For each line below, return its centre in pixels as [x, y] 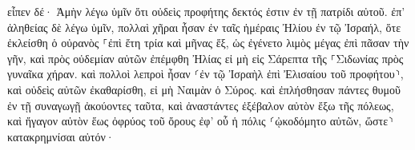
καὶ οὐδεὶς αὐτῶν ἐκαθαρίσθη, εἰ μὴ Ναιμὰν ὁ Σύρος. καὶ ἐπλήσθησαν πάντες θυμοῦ [204, 89]
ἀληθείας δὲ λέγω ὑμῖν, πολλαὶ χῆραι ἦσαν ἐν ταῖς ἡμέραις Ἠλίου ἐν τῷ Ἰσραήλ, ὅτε [204, 27]
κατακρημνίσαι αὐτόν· [61, 136]
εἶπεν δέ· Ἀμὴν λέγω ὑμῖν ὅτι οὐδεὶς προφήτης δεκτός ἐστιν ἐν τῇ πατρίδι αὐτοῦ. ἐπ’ [206, 11]
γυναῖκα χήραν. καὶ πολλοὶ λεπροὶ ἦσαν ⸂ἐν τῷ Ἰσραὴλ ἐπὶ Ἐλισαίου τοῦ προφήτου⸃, [205, 74]
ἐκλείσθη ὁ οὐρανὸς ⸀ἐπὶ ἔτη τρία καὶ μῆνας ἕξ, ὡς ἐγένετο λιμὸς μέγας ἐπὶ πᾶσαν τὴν [208, 43]
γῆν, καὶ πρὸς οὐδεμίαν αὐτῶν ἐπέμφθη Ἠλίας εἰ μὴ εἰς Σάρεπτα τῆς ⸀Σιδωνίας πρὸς [205, 58]
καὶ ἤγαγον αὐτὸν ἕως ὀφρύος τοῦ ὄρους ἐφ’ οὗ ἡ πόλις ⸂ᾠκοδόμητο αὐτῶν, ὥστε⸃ [201, 121]
